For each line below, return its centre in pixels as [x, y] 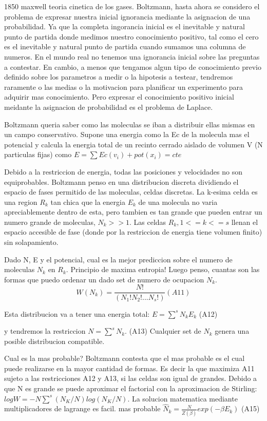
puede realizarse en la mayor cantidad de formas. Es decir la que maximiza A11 [129, 368]
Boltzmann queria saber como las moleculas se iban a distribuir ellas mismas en [130, 124]
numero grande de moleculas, [50, 222]
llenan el [245, 222]
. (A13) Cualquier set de [163, 331]
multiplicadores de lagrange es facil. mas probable [82, 408]
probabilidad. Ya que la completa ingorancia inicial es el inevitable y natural [125, 26]
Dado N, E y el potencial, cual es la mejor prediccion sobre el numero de [118, 259]
